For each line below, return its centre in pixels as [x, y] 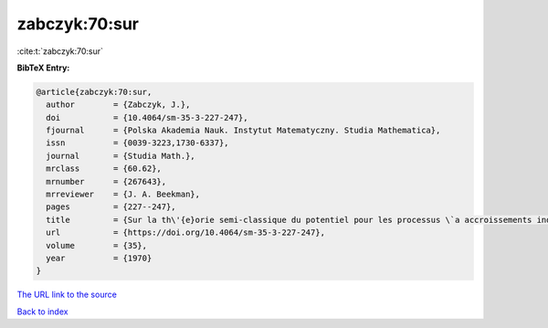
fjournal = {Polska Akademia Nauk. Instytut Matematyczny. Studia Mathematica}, [243, 131]
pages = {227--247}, [111, 207]
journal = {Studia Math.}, [121, 156]
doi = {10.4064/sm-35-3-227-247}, [147, 117]
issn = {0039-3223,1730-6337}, [137, 143]
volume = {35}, [97, 245]
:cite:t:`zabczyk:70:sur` [60, 51]
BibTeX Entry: [43, 68]
